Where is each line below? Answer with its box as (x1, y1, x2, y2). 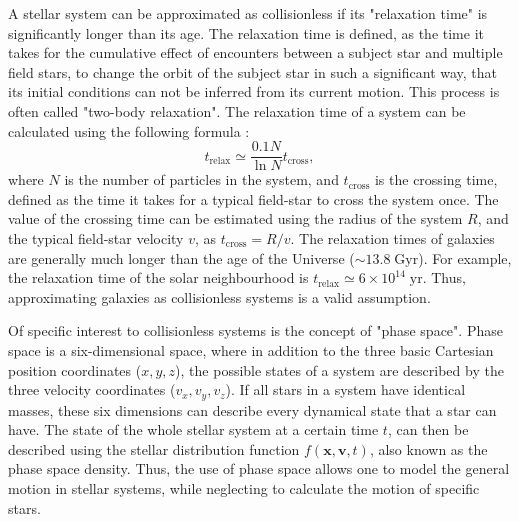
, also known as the (369, 438, 488, 459)
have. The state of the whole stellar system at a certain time (8, 419, 379, 440)
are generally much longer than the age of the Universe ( (8, 247, 355, 268)
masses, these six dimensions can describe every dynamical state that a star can (8, 399, 497, 420)
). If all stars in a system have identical (225, 379, 466, 400)
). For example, (418, 247, 512, 268)
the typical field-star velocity (8, 228, 184, 248)
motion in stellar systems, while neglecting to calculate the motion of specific (8, 477, 480, 498)
